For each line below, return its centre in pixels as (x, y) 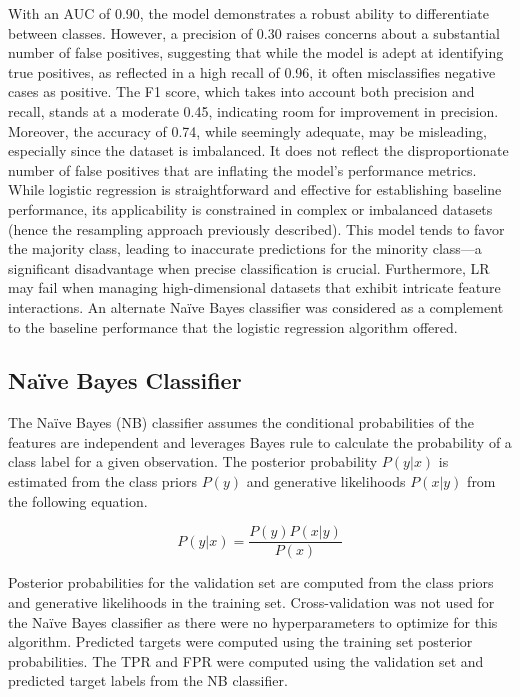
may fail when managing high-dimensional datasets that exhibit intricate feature (254, 287)
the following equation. (78, 500)
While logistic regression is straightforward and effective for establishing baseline (255, 189)
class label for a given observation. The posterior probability (193, 461)
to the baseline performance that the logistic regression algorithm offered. (233, 326)
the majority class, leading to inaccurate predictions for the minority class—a (245, 248)
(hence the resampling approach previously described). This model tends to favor (256, 228)
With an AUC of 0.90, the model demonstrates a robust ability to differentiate (249, 13)
